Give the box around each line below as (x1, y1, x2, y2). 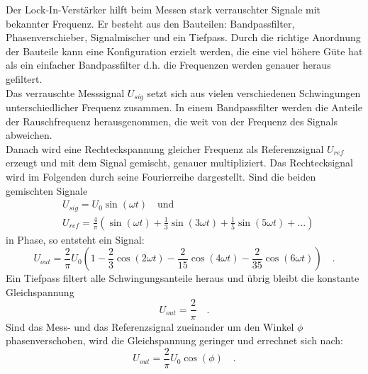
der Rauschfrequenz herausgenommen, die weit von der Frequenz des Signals (6, 113, 338, 128)
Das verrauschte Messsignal (6, 85, 125, 100)
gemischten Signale (6, 183, 88, 198)
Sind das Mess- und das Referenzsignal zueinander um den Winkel (6, 319, 294, 334)
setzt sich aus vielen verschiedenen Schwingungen (147, 85, 361, 100)
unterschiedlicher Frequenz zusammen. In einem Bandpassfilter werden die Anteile (6, 100, 362, 115)
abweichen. (6, 127, 52, 142)
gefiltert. (6, 71, 43, 86)
